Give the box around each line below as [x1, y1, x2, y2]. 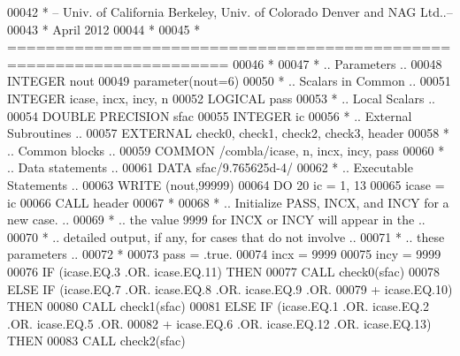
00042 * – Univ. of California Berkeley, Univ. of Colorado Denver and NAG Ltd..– [7, 3, 453, 20]
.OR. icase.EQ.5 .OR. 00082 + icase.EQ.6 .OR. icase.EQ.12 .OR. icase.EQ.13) [7, 314, 432, 332]
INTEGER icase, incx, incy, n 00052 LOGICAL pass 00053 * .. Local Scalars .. [7, 88, 435, 107]
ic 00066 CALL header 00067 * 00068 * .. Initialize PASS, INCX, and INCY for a [7, 193, 449, 211]
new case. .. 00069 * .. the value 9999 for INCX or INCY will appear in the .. [7, 210, 425, 229]
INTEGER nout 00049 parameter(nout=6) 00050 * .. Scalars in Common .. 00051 [7, 72, 451, 90]
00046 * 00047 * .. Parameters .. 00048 [233, 54, 442, 72]
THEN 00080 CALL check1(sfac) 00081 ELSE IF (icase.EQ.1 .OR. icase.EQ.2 [7, 297, 430, 315]
